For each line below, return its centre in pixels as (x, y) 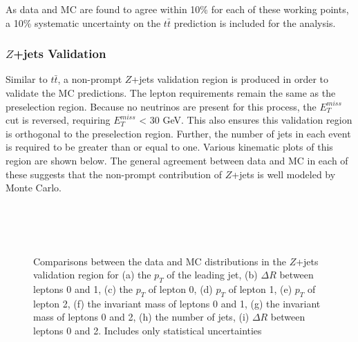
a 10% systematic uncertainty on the (83, 22)
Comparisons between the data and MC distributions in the (160, 261)
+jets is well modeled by (284, 174)
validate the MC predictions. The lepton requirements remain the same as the (171, 93)
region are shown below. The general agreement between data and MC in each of (177, 160)
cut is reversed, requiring (58, 120)
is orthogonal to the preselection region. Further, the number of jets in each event (178, 133)
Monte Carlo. (34, 188)
